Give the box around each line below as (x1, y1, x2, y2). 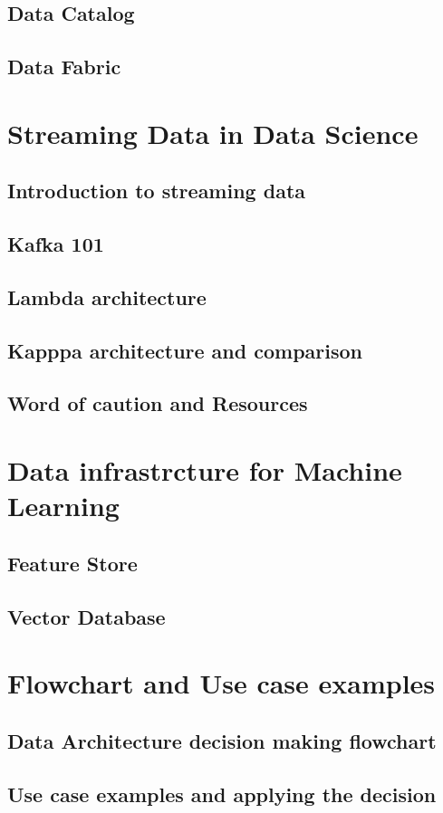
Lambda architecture (7, 282, 207, 311)
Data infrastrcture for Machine (7, 452, 402, 489)
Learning (7, 487, 120, 524)
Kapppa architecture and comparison (7, 336, 363, 364)
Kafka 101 (7, 230, 104, 258)
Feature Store (7, 549, 138, 577)
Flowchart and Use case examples (7, 665, 436, 702)
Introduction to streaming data (7, 177, 306, 205)
